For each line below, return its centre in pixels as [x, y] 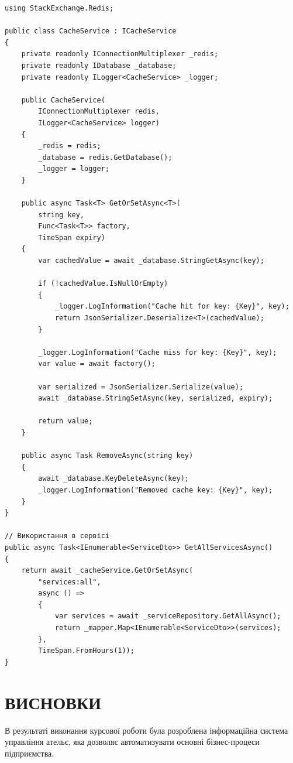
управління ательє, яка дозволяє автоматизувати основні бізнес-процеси [132, 742]
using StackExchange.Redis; [59, 8]
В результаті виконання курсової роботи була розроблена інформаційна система [146, 730]
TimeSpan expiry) [72, 237]
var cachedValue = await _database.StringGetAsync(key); [151, 261]
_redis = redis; [70, 146]
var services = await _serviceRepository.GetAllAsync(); [168, 616]
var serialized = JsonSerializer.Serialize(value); [141, 387]
